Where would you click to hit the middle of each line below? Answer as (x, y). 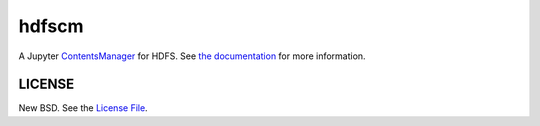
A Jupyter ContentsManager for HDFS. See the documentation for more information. (192, 56)
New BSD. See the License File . (83, 108)
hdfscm (51, 26)
